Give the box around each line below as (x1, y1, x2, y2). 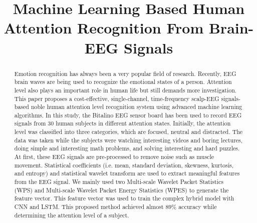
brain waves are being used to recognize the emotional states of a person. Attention (14, 77, 232, 86)
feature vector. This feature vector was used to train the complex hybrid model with (14, 194, 234, 202)
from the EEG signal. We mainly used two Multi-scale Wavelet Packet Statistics (14, 177, 223, 186)
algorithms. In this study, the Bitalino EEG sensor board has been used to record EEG (14, 110, 242, 119)
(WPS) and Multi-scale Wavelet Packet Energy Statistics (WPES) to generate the (14, 185, 229, 194)
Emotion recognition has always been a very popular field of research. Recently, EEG (14, 69, 236, 77)
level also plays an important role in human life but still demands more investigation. (14, 85, 237, 94)
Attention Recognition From (4, 17, 204, 38)
